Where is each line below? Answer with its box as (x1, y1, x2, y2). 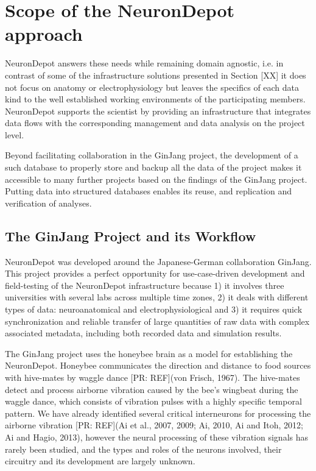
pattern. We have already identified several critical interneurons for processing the (5, 406, 311, 419)
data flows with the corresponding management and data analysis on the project (5, 116, 305, 129)
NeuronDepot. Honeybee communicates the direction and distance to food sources (5, 359, 311, 372)
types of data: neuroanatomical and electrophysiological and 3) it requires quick (5, 303, 303, 316)
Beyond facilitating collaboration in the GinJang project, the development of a (5, 149, 298, 161)
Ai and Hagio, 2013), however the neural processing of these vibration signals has (5, 430, 309, 443)
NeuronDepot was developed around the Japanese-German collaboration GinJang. (5, 255, 312, 267)
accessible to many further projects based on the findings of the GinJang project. (5, 172, 307, 185)
